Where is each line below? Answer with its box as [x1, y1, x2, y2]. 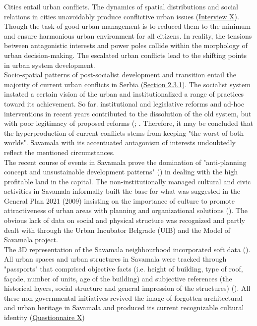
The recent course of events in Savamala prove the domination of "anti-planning [4, 157, 247, 167]
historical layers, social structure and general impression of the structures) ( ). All [4, 283, 251, 293]
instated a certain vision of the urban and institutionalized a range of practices [4, 89, 244, 99]
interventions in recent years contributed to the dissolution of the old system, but [4, 108, 252, 118]
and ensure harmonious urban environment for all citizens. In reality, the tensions [4, 30, 252, 41]
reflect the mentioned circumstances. [4, 147, 115, 157]
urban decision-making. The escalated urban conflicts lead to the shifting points [4, 50, 247, 60]
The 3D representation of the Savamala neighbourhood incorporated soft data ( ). [4, 244, 251, 254]
